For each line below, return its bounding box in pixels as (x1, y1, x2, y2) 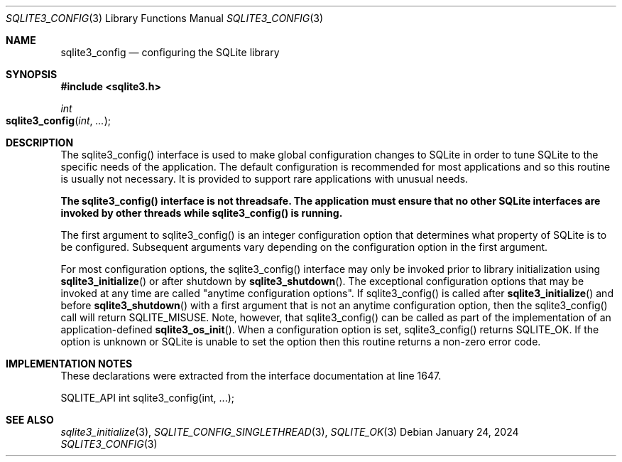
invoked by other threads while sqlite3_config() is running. (60, 207, 343, 219)
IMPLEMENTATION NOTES (6, 358, 133, 370)
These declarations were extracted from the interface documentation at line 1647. (60, 370, 442, 382)
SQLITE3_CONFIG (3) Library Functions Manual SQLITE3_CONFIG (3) (6, 12, 323, 24)
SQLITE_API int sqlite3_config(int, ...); (60, 392, 235, 404)
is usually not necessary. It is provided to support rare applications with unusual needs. (60, 173, 469, 185)
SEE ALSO (6, 414, 54, 426)
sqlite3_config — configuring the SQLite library (60, 46, 280, 58)
